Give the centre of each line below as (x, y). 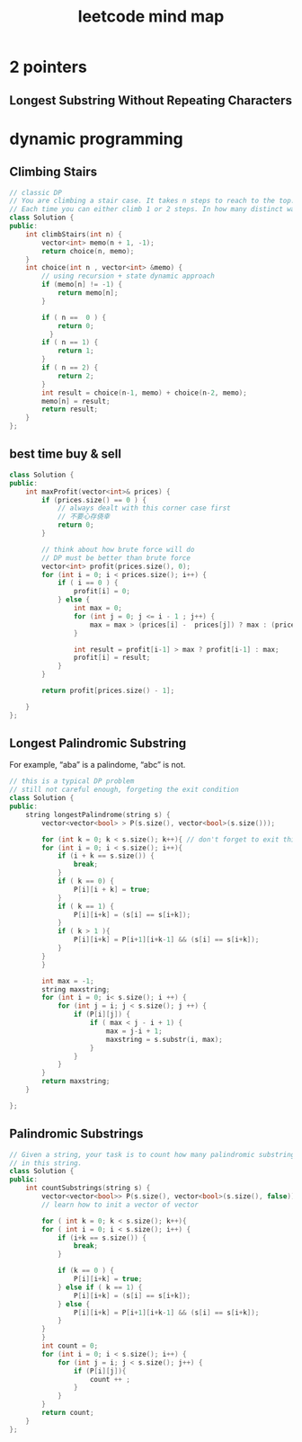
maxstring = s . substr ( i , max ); (164, 1039)
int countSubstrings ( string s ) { (88, 1188)
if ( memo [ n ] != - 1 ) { (82, 285)
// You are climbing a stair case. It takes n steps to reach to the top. (152, 201)
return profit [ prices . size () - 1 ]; (108, 691)
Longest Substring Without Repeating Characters (151, 100)
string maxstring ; (76, 989)
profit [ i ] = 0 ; (102, 592)
